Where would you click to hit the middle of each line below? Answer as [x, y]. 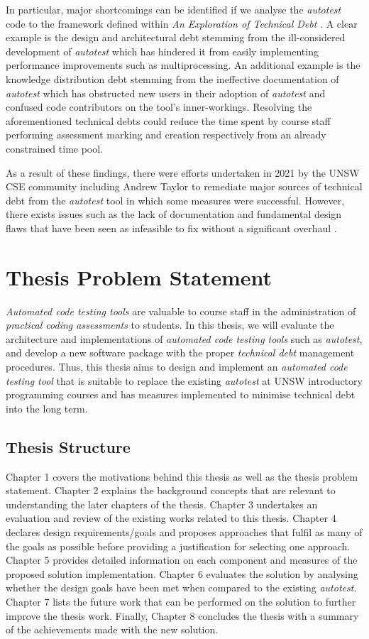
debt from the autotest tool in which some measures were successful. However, [175, 200]
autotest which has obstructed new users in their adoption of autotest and [166, 93]
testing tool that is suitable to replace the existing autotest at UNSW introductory [184, 380]
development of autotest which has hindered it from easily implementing [162, 51]
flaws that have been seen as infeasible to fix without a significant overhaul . [171, 228]
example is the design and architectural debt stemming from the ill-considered [176, 37]
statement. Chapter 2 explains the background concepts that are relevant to [171, 490]
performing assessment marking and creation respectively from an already [166, 135]
